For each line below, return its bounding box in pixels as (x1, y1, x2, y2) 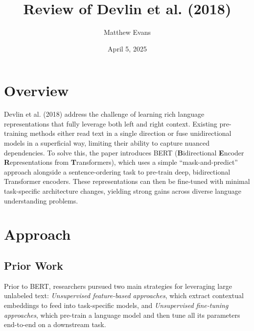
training (4, 128, 28, 138)
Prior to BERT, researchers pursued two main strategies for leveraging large (4, 280, 232, 291)
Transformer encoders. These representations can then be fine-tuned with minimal (4, 176, 250, 186)
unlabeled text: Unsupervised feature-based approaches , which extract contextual (4, 290, 244, 301)
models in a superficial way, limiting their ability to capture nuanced (4, 138, 209, 148)
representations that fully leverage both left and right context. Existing (4, 118, 217, 128)
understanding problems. (4, 195, 78, 205)
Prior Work (4, 257, 63, 273)
